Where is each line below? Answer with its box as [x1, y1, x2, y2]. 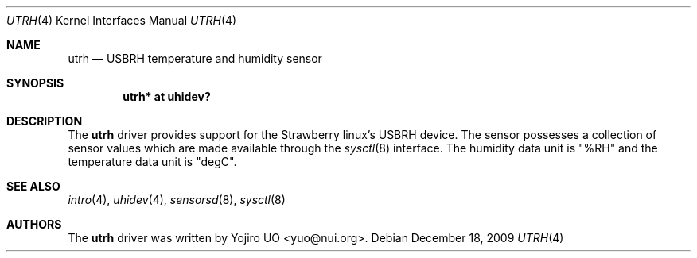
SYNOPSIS [6, 76, 64, 90]
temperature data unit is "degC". [68, 155, 237, 168]
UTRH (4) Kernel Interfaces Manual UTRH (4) [6, 13, 237, 27]
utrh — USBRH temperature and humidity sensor [68, 52, 322, 65]
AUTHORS [6, 218, 62, 231]
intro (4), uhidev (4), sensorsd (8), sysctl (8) [68, 193, 286, 206]
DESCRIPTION [6, 114, 83, 128]
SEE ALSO [6, 179, 60, 193]
